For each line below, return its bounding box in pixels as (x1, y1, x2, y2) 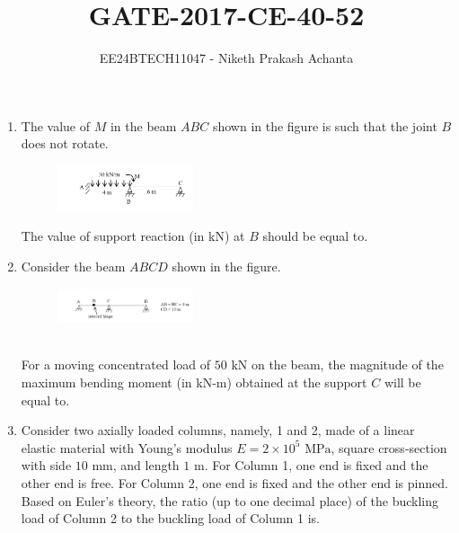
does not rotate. (21, 134, 109, 153)
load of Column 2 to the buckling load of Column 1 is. (21, 509, 321, 528)
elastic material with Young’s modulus (21, 438, 233, 457)
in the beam (110, 116, 177, 135)
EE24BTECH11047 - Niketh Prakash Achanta (99, 49, 354, 67)
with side (21, 456, 72, 475)
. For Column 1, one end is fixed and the (204, 456, 428, 475)
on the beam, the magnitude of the (251, 355, 444, 374)
